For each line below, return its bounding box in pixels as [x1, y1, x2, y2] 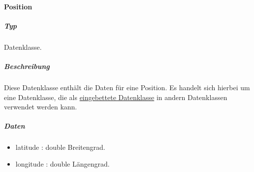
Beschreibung [4, 61, 50, 71]
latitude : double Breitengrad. [15, 142, 105, 152]
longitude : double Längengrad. [15, 158, 110, 169]
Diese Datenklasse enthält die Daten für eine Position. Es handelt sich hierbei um [4, 82, 250, 92]
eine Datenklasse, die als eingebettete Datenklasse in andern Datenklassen [4, 92, 227, 102]
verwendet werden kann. [4, 102, 77, 112]
